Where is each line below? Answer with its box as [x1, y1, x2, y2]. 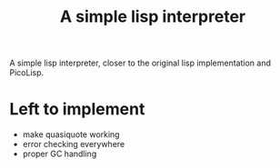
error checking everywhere [22, 139, 125, 150]
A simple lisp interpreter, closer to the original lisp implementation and [9, 57, 271, 69]
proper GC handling [22, 148, 97, 160]
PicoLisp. [9, 67, 45, 78]
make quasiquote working [22, 129, 120, 140]
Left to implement [9, 99, 145, 120]
